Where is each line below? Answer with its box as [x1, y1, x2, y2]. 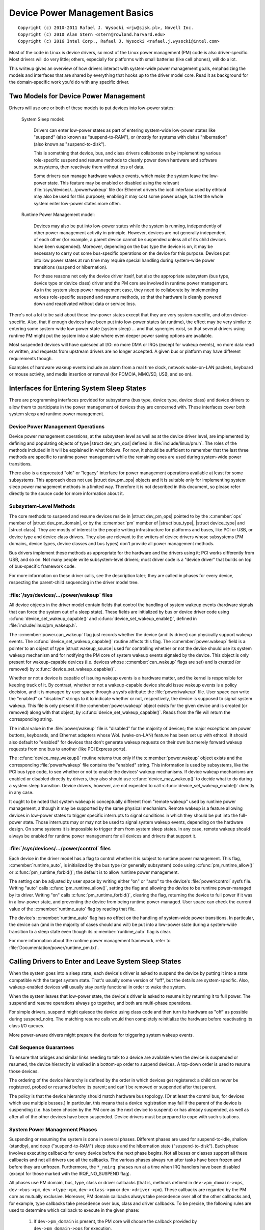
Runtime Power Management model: [21, 212, 95, 217]
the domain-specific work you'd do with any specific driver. [9, 79, 130, 85]
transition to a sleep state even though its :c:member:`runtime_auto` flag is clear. [9, 928, 172, 934]
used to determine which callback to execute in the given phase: [9, 1207, 140, 1213]
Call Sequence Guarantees [9, 1044, 75, 1051]
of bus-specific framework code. [9, 563, 76, 569]
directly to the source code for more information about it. [9, 491, 124, 496]
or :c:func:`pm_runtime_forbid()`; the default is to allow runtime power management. [9, 869, 179, 875]
